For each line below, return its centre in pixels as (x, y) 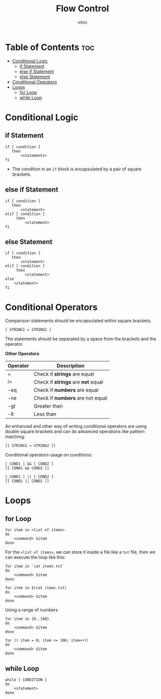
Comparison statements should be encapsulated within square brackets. (78, 321)
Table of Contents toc (50, 47)
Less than (45, 414)
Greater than (48, 406)
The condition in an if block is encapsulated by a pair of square (77, 169)
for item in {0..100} (27, 619)
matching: (15, 437)
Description (70, 366)
